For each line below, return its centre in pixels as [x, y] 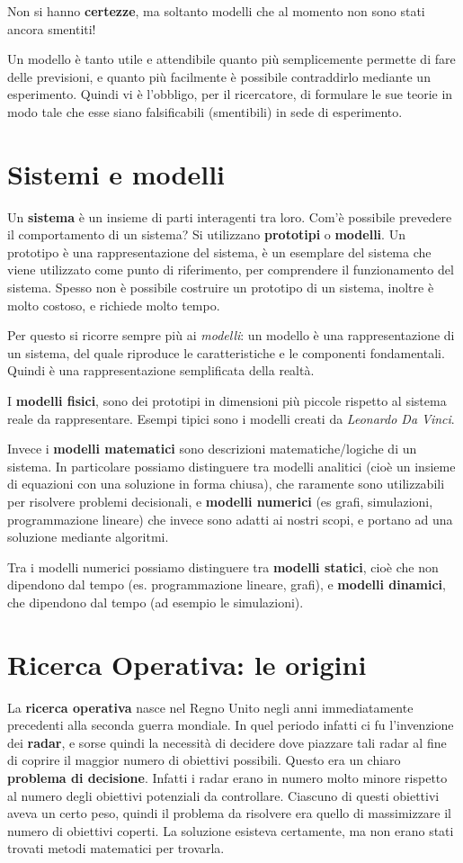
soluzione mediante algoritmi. [88, 537]
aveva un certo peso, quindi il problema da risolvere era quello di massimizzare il [230, 813]
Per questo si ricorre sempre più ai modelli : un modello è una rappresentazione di [231, 335]
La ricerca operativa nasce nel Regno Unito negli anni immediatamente [210, 707]
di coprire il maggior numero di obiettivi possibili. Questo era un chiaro [204, 760]
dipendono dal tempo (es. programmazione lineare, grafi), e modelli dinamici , [227, 584]
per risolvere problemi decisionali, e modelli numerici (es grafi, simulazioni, [220, 501]
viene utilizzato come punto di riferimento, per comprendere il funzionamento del [231, 270]
